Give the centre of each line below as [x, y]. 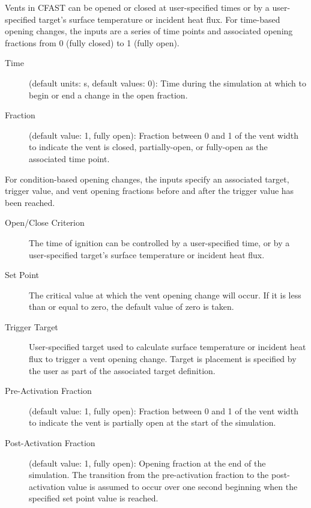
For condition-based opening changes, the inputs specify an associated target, [147, 179]
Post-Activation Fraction [50, 443]
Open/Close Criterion [45, 222]
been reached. [30, 202]
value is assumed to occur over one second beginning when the [183, 486]
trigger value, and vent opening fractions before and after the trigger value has [149, 191]
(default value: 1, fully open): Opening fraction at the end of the [147, 463]
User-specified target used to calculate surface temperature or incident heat [168, 347]
